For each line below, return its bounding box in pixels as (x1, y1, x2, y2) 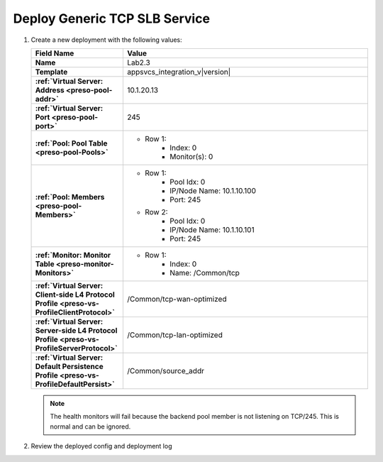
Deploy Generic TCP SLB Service (13, 11, 211, 26)
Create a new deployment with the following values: (30, 35, 182, 44)
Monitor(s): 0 (169, 151, 213, 161)
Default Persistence (35, 361, 104, 371)
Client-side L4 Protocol (35, 290, 115, 299)
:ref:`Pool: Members (35, 192, 105, 202)
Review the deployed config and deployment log (30, 442, 172, 451)
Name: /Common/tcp (169, 268, 240, 277)
